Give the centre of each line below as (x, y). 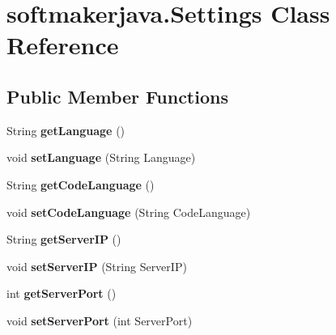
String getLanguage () (66, 130)
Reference (63, 45)
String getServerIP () (64, 239)
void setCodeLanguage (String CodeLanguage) (129, 212)
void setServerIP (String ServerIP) (97, 266)
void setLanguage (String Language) (101, 157)
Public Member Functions (117, 96)
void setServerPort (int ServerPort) (100, 320)
